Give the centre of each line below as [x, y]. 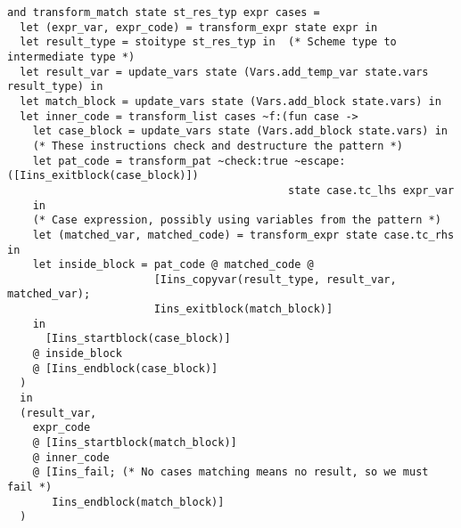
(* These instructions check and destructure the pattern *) [218, 146]
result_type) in [55, 87]
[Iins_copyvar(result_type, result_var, [275, 279]
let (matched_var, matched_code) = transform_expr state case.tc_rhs [243, 235]
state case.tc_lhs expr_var [371, 190]
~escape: [320, 161]
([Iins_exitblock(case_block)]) [103, 176]
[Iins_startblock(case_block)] [138, 339]
